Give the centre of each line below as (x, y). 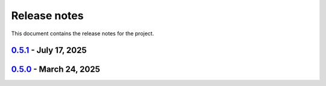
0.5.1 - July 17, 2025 (49, 50)
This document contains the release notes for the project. (82, 33)
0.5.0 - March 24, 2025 (56, 70)
